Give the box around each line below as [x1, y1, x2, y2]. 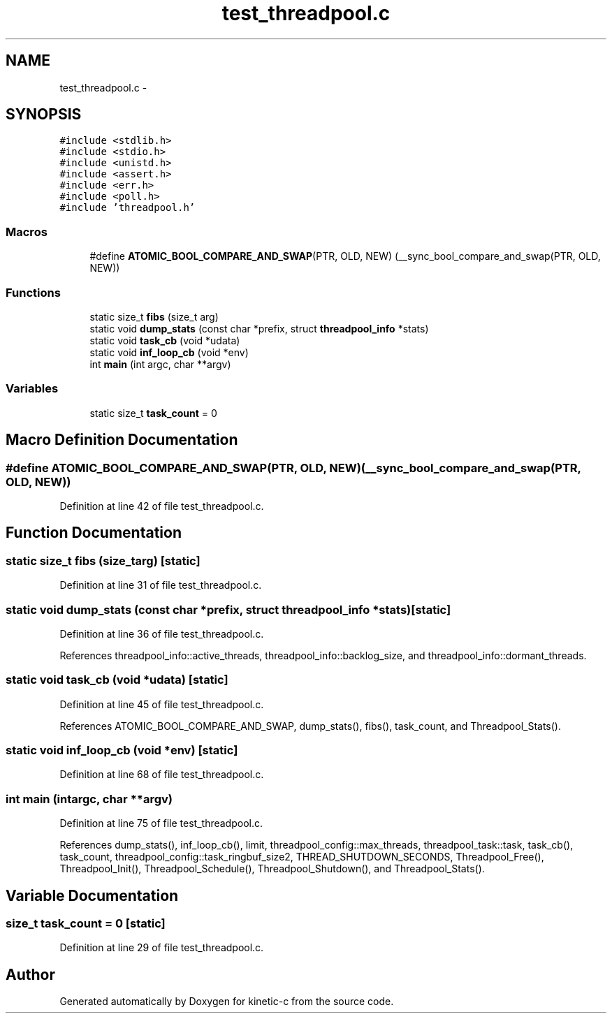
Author [6, 965, 55, 983]
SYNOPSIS [6, 105, 82, 124]
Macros [6, 224, 48, 239]
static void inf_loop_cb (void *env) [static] [6, 743, 238, 757]
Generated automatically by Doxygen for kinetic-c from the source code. [59, 995, 394, 1008]
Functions [6, 285, 61, 300]
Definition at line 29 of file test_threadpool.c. [59, 941, 264, 954]
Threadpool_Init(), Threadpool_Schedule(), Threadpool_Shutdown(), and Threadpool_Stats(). [59, 863, 485, 875]
